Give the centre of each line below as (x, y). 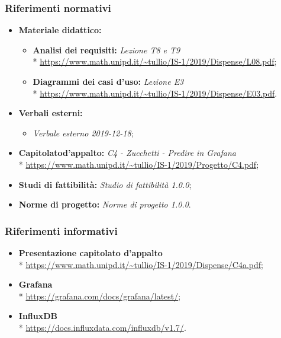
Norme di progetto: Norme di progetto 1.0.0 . (105, 204)
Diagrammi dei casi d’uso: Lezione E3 (108, 81)
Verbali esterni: (51, 113)
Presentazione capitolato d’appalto (91, 252)
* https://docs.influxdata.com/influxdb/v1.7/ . (102, 327)
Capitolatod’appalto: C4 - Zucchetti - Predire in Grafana (127, 153)
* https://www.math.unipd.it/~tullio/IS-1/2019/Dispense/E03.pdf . (155, 93)
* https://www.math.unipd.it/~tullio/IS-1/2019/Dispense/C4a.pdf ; (141, 264)
